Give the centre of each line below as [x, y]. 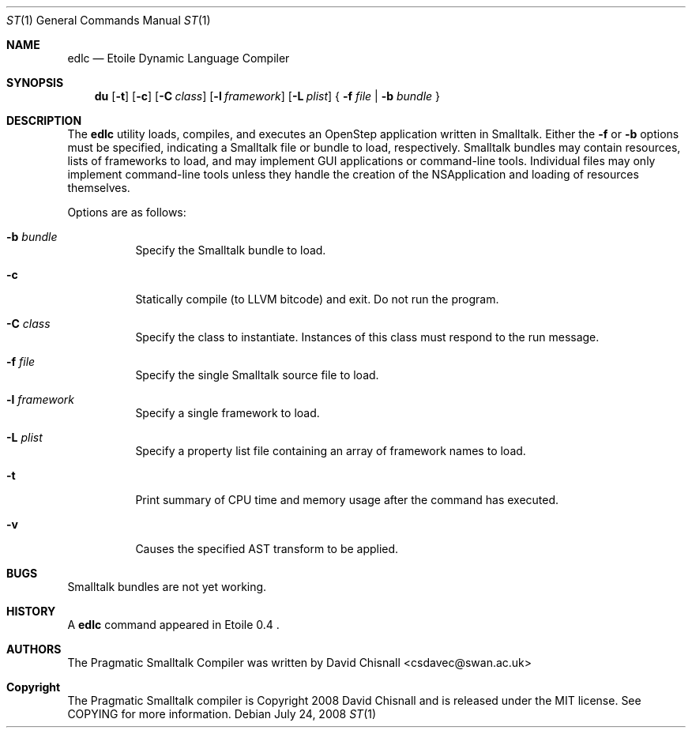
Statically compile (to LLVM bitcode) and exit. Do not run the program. [317, 299]
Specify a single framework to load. [228, 413]
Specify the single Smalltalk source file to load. [257, 375]
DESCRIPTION [44, 120]
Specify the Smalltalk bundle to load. [231, 250]
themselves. [99, 188]
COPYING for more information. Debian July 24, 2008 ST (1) [222, 714]
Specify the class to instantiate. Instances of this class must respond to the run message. [367, 337]
